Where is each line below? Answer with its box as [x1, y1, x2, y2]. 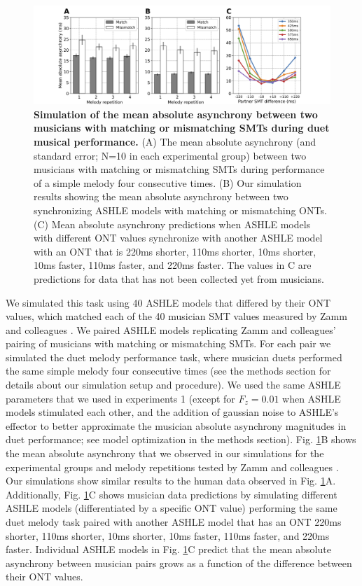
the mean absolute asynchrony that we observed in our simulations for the [6, 446, 324, 461]
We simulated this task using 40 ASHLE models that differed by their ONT [6, 295, 331, 309]
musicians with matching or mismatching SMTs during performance [34, 162, 325, 176]
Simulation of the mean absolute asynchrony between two [34, 106, 318, 121]
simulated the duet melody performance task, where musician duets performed [6, 349, 342, 364]
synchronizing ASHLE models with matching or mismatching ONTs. [34, 202, 327, 217]
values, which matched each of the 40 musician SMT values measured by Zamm [6, 309, 347, 323]
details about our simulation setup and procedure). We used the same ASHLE [6, 377, 341, 392]
